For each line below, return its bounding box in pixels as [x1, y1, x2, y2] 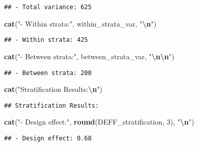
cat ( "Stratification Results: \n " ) [4, 84, 103, 94]
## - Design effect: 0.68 [4, 135, 92, 142]
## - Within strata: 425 [4, 36, 88, 44]
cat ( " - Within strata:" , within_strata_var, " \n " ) [4, 18, 157, 29]
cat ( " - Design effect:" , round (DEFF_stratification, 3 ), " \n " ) [4, 116, 194, 127]
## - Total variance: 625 [4, 4, 92, 11]
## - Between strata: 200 [4, 69, 92, 77]
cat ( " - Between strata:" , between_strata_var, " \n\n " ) [4, 51, 175, 61]
